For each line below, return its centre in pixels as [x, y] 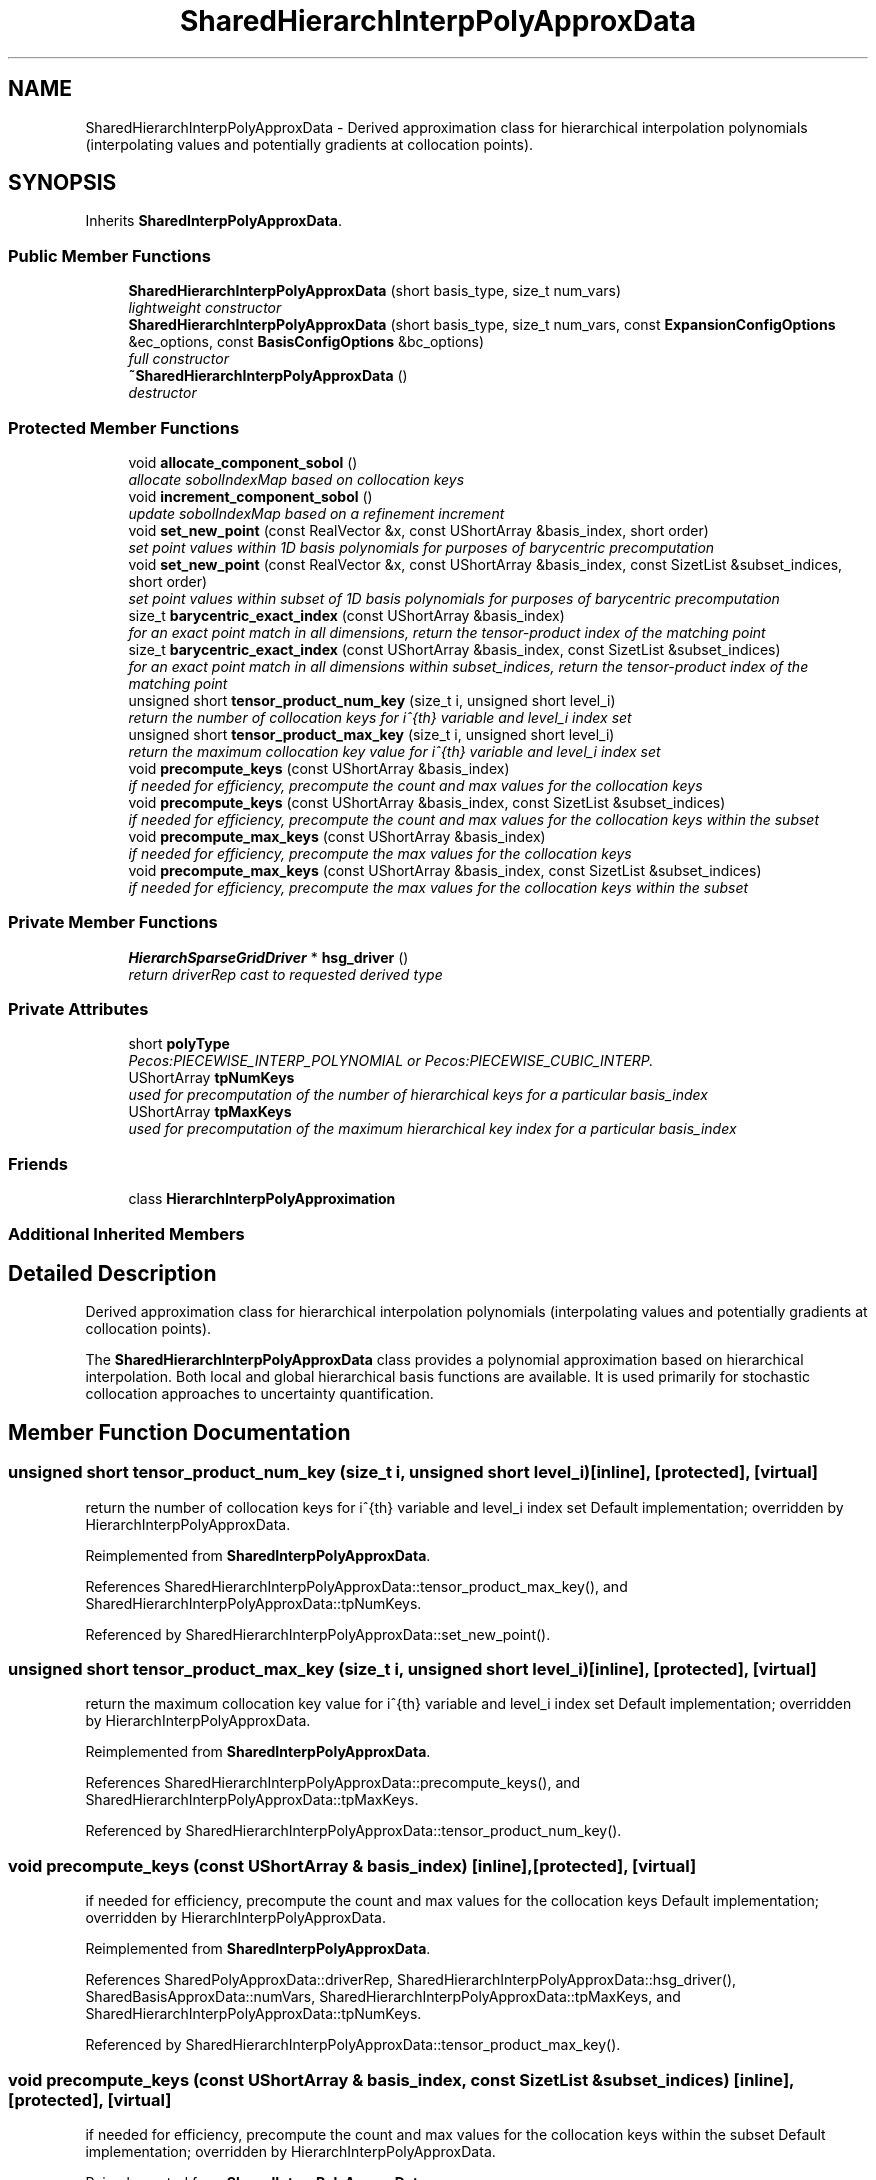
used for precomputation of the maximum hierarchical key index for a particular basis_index [432, 1129]
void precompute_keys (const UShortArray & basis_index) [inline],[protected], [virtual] [352, 1865]
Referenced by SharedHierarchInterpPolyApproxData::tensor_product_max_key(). [353, 2045]
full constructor [178, 359]
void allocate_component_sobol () [243, 462]
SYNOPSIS [62, 183]
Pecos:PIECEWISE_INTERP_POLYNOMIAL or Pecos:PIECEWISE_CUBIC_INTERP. [391, 1061]
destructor [162, 393]
